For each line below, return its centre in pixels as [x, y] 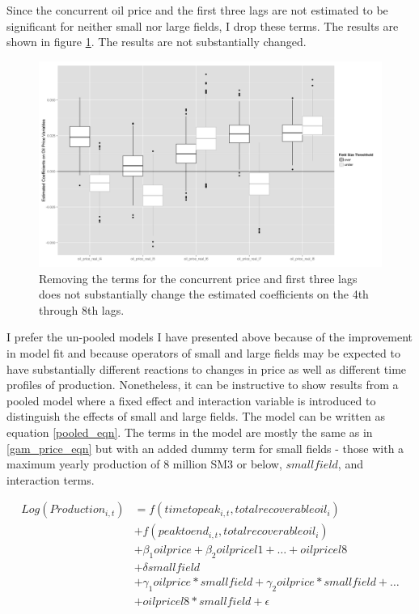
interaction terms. [51, 479]
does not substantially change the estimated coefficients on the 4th [204, 294]
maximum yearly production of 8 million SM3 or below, [144, 464]
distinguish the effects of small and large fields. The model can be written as [196, 416]
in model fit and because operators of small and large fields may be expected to [203, 352]
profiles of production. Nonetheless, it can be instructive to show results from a [203, 385]
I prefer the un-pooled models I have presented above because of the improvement [210, 337]
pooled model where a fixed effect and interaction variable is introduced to [191, 400]
